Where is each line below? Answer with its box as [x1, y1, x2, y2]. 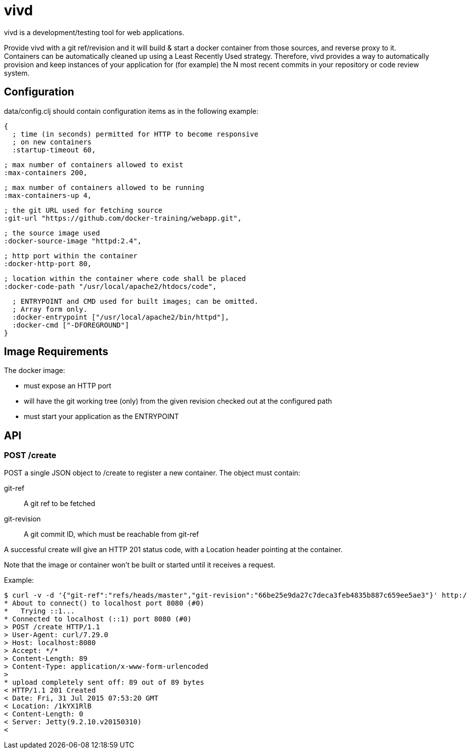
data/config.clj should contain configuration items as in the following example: [4, 106, 259, 115]
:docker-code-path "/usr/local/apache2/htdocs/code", [4, 282, 217, 290]
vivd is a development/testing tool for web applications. [4, 28, 185, 37]
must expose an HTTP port [24, 381, 111, 390]
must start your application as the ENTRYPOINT [24, 412, 179, 421]
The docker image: [4, 366, 65, 375]
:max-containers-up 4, [4, 191, 92, 199]
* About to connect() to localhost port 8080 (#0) [4, 599, 204, 607]
